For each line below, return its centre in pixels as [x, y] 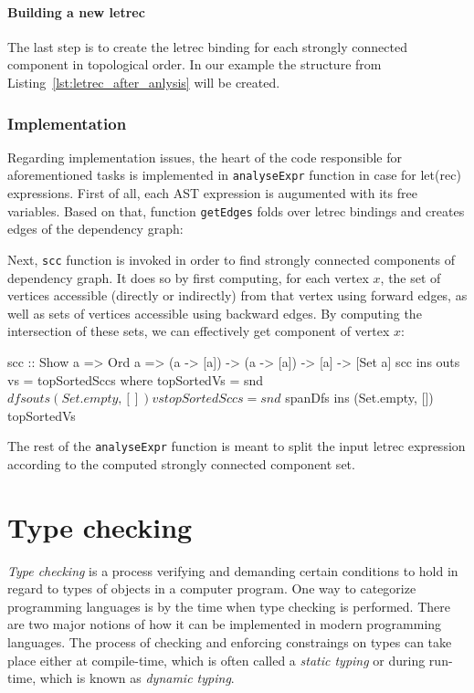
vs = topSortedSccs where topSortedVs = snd [136, 379]
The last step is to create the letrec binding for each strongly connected [207, 46]
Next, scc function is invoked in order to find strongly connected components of [232, 259]
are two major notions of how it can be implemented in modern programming [225, 624]
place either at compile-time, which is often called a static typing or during [216, 660]
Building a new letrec [76, 11]
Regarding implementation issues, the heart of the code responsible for [205, 157]
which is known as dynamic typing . [137, 678]
